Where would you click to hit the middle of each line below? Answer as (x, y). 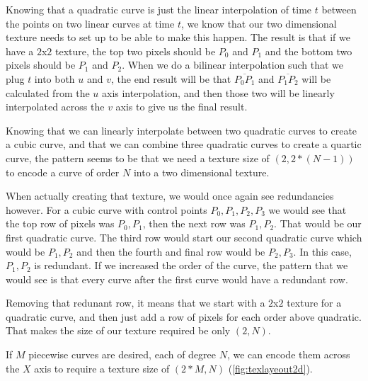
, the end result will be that (171, 78)
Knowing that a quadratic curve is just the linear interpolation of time (159, 9)
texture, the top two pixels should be (136, 51)
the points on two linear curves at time (90, 23)
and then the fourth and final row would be (171, 251)
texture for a (314, 303)
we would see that (307, 209)
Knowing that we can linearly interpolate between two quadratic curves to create (182, 130)
